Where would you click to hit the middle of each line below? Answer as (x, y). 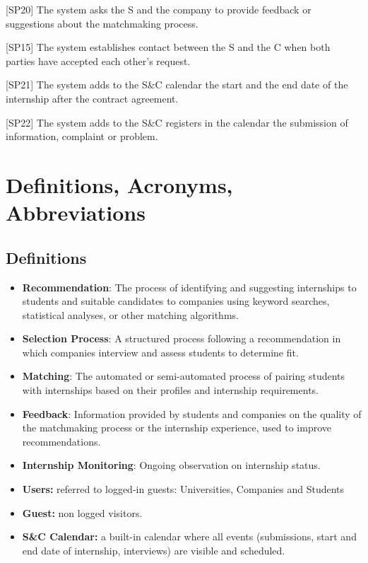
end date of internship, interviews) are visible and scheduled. (154, 550)
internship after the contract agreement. (92, 98)
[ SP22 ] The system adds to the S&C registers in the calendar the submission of (177, 122)
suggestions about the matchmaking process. (102, 23)
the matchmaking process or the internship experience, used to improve (177, 428)
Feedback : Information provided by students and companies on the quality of (192, 413)
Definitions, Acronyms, (119, 184)
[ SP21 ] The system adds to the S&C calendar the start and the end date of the (177, 85)
